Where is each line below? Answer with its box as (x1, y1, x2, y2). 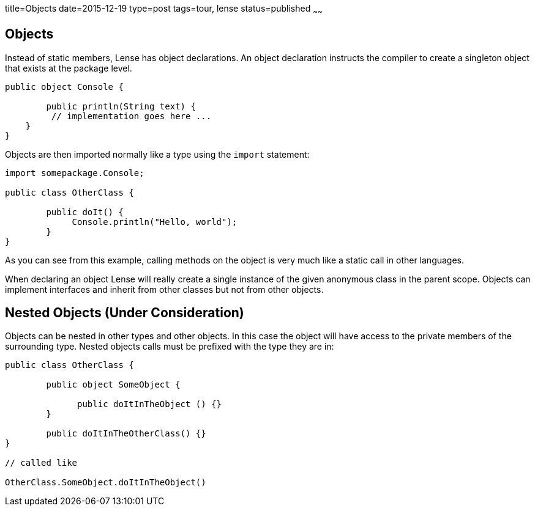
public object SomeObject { (46, 380, 181, 390)
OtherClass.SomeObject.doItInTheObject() (5, 477, 206, 488)
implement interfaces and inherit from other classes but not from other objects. (5, 284, 324, 295)
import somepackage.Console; (5, 167, 144, 178)
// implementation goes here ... (51, 111, 212, 121)
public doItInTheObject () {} (77, 399, 222, 410)
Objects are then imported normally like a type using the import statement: (5, 149, 310, 160)
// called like (5, 458, 78, 468)
